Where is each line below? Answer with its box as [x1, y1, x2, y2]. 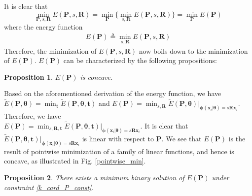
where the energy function [4, 21, 83, 32]
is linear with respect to [82, 133, 154, 143]
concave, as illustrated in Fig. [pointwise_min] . [4, 156, 146, 166]
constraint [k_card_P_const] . [4, 182, 94, 192]
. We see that [161, 133, 202, 143]
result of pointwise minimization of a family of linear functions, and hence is [4, 146, 234, 156]
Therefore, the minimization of [4, 45, 97, 56]
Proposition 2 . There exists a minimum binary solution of [4, 172, 184, 183]
